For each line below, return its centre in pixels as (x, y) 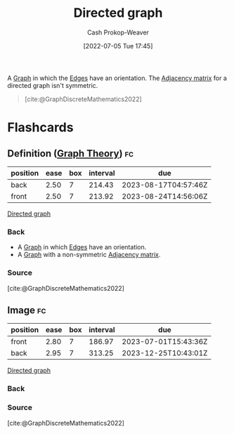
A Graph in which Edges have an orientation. (82, 247)
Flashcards (40, 127)
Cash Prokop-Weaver (118, 32)
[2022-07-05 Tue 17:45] (118, 46)
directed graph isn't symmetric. (53, 85)
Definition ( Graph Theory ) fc (71, 153)
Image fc (27, 310)
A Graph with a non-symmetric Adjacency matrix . (89, 255)
